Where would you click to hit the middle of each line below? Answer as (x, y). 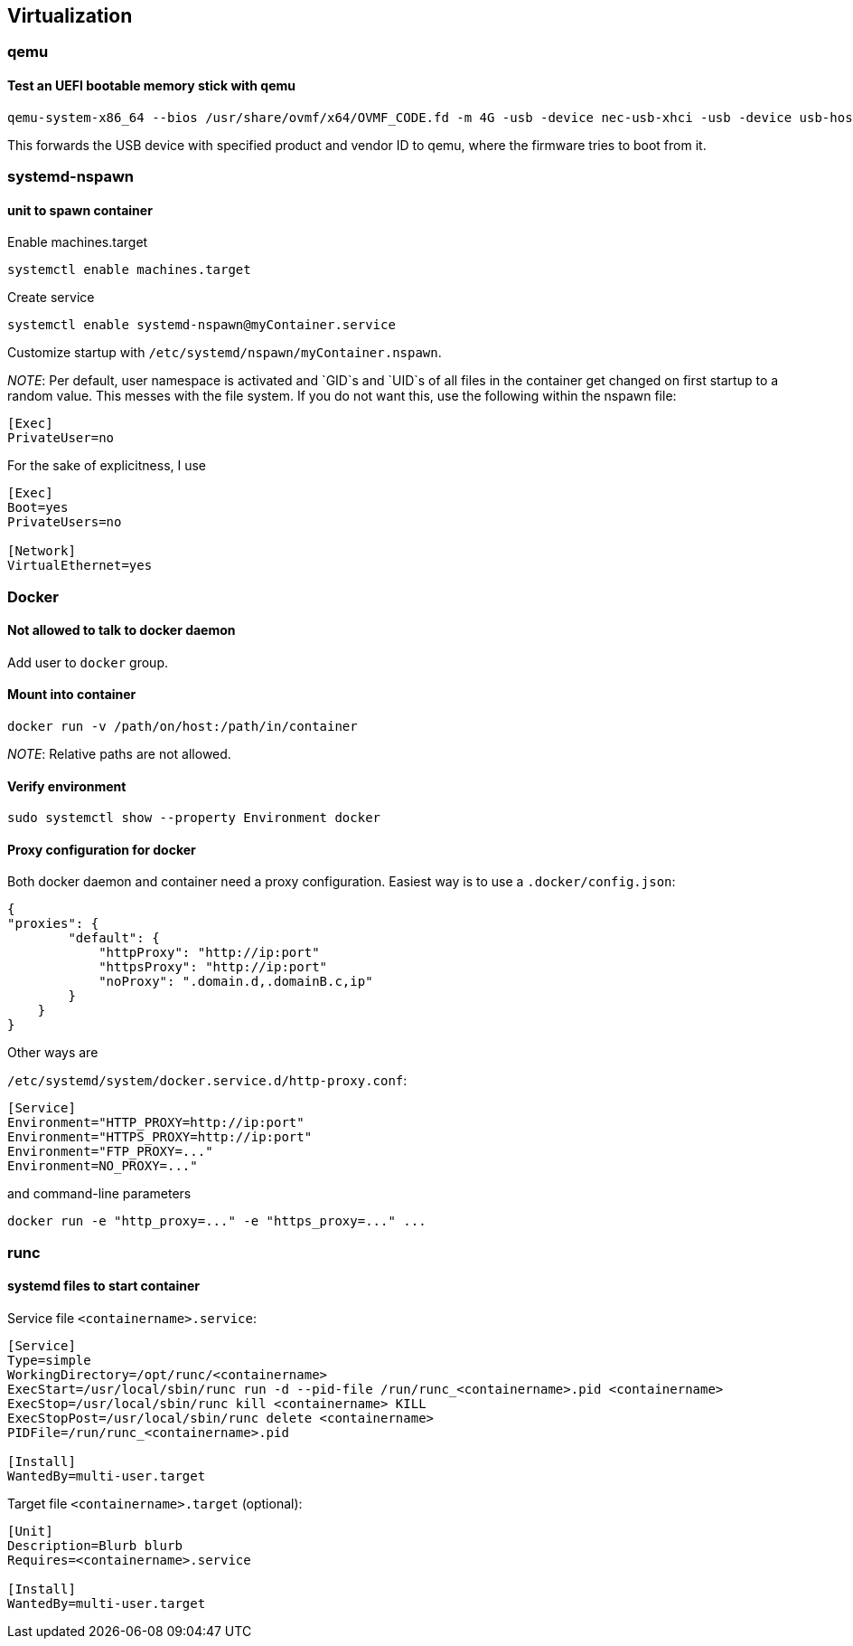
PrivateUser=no (61, 438)
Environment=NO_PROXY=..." (103, 1166)
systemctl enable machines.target (129, 270)
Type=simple (49, 1361)
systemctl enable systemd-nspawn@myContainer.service (202, 325)
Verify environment (67, 786)
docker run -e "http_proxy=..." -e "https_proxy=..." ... (217, 1221)
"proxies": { (53, 924)
